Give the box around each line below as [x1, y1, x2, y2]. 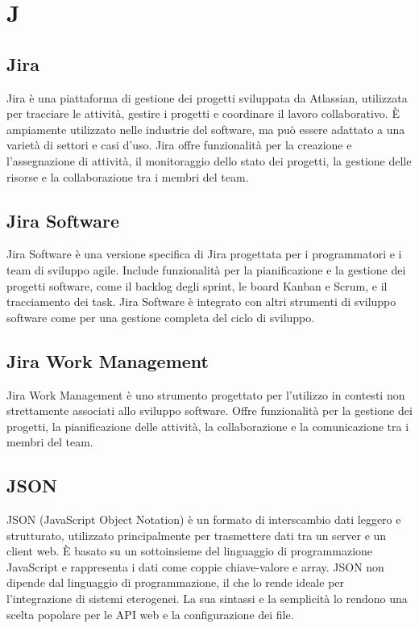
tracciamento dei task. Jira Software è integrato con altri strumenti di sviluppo [6, 293, 396, 310]
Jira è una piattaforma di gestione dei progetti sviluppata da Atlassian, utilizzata [6, 89, 408, 106]
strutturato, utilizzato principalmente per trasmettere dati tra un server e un [6, 526, 387, 543]
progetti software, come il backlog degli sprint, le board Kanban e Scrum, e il [6, 277, 388, 294]
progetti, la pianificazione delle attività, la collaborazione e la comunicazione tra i [6, 417, 409, 434]
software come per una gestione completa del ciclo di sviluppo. [6, 308, 315, 325]
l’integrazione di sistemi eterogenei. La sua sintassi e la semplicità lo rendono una [6, 590, 408, 607]
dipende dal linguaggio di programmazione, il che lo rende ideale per [6, 574, 345, 591]
